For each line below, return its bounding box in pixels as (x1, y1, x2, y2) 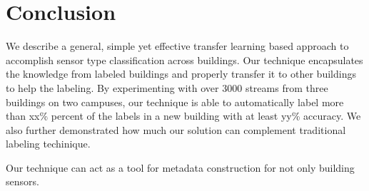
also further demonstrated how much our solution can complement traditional (6, 122, 346, 137)
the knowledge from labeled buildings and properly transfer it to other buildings (6, 66, 356, 81)
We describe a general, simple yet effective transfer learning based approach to (6, 38, 349, 53)
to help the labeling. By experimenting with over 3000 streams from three (6, 80, 328, 95)
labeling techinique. (6, 136, 91, 151)
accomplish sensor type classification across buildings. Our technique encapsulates (6, 52, 363, 67)
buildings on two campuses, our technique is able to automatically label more (6, 94, 344, 109)
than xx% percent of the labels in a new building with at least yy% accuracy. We (6, 108, 361, 123)
